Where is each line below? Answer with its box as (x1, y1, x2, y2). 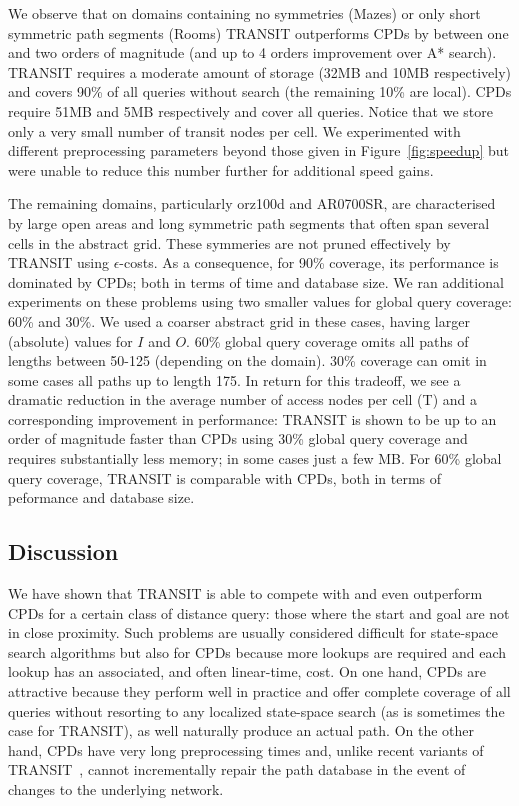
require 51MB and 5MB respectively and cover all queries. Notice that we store (8, 100, 493, 121)
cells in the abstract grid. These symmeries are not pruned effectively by (8, 232, 451, 253)
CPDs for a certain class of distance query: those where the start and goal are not (8, 602, 510, 623)
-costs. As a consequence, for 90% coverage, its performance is (119, 252, 499, 273)
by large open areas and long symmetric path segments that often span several (8, 212, 490, 233)
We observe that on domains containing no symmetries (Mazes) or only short (8, 3, 481, 23)
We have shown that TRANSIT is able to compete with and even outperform (8, 583, 483, 604)
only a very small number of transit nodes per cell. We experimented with (8, 120, 461, 141)
